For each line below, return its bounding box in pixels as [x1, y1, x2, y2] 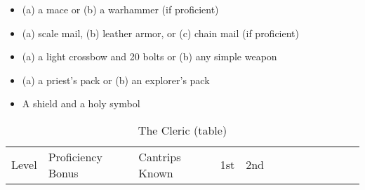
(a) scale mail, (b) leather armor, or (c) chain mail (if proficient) [22, 25, 300, 40]
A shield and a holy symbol [22, 96, 140, 111]
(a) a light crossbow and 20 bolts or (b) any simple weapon [22, 49, 277, 64]
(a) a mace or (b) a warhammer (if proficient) [22, 2, 219, 16]
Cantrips [138, 148, 181, 165]
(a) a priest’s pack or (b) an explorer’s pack [22, 72, 210, 87]
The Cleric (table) [138, 121, 227, 138]
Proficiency [48, 148, 102, 165]
